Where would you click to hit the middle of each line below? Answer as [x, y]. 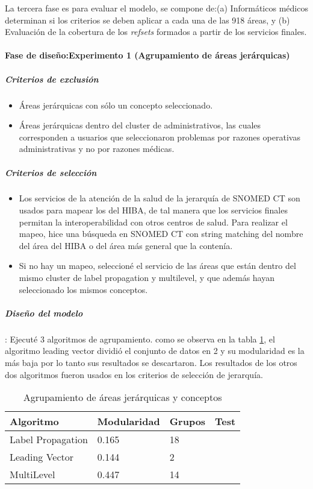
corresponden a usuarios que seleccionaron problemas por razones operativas [160, 137]
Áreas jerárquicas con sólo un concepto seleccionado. [116, 105]
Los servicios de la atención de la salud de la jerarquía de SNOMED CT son [160, 198]
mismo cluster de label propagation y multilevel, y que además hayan [147, 278]
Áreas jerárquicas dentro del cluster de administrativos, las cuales [140, 125]
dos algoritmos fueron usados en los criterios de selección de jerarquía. [134, 374]
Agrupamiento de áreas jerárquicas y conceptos [122, 397]
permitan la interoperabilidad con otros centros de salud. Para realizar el [153, 222]
